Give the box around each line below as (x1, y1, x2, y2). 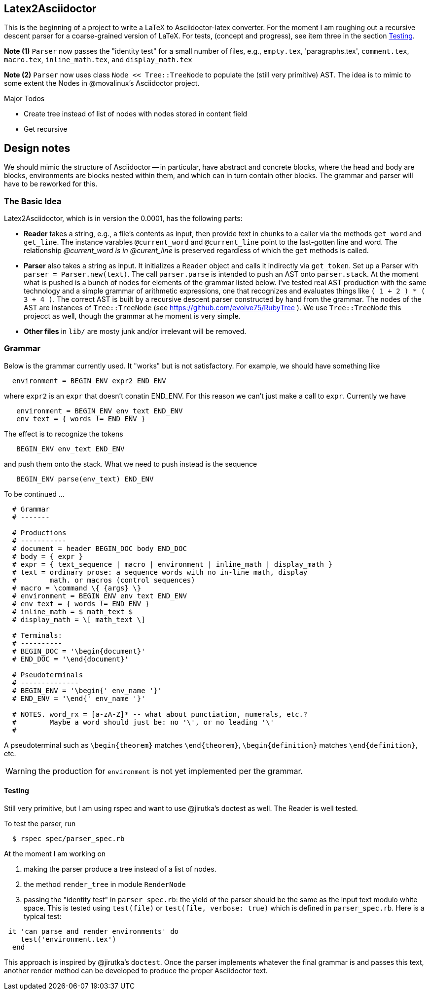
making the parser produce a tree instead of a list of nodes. (24, 864, 216, 873)
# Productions (12, 528, 67, 537)
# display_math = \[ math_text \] (12, 615, 145, 624)
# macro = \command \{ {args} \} (12, 584, 142, 592)
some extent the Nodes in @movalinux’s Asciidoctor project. (4, 79, 200, 88)
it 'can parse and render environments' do (8, 927, 179, 935)
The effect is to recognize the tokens (4, 429, 123, 438)
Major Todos (4, 94, 45, 103)
